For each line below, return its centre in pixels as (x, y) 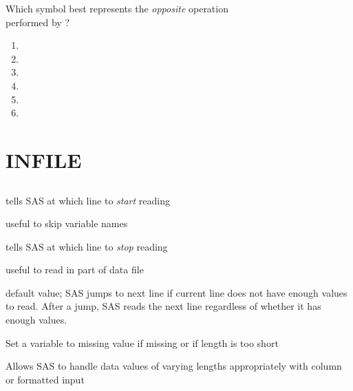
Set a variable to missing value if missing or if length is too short (142, 342)
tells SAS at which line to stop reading (87, 246)
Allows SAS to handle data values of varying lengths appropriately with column (174, 366)
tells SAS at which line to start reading (88, 200)
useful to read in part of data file (75, 270)
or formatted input (45, 379)
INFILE (44, 159)
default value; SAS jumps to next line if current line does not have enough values (176, 292)
